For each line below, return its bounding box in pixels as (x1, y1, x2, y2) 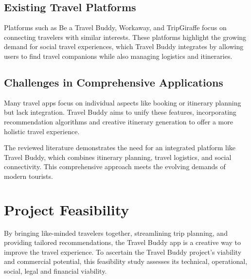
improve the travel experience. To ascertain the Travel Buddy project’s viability (4, 246, 242, 257)
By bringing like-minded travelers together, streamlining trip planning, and (4, 227, 228, 238)
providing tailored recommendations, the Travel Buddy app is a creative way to (4, 237, 241, 247)
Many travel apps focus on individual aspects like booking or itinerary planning (4, 97, 241, 107)
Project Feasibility (4, 199, 129, 219)
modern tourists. (4, 171, 53, 181)
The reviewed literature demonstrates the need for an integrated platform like (4, 142, 236, 153)
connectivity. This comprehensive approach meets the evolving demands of (4, 161, 226, 172)
